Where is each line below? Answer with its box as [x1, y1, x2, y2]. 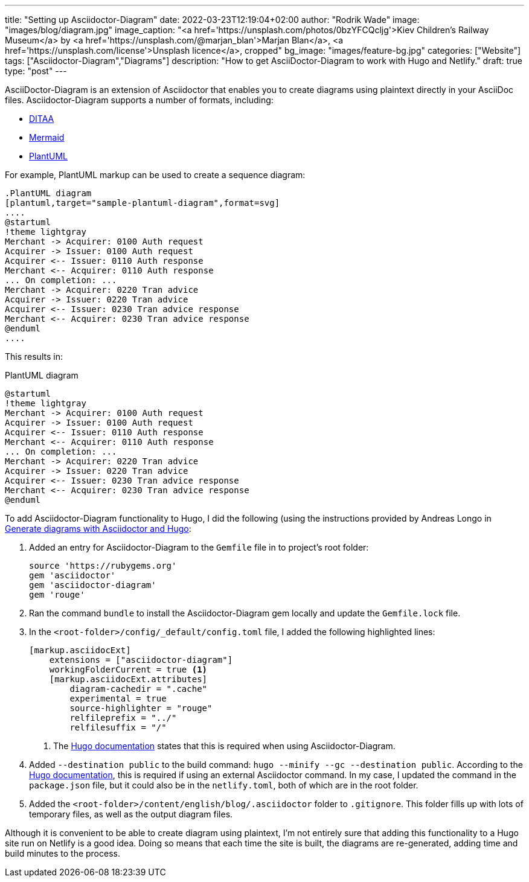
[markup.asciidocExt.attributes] [49, 674, 208, 684]
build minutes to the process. [5, 848, 120, 858]
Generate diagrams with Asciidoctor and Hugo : [5, 523, 191, 534]
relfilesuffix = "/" [69, 723, 167, 732]
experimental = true [69, 694, 167, 703]
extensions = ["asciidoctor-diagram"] [49, 655, 233, 665]
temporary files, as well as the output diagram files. [29, 809, 233, 819]
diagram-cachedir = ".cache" [69, 684, 208, 694]
